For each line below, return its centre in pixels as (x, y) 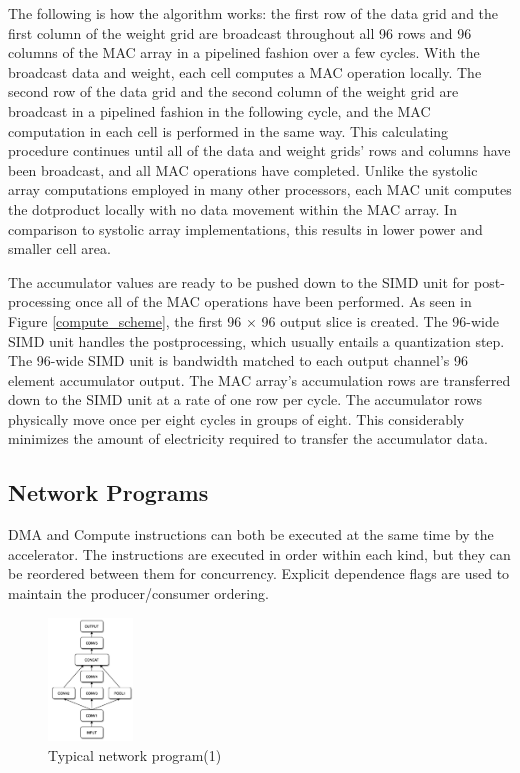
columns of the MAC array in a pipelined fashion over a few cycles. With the (244, 52)
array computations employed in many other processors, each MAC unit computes (260, 189)
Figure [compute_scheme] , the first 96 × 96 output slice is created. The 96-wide (253, 320)
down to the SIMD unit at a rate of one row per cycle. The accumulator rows (245, 399)
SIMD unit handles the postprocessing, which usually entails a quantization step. (256, 340)
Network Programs (108, 492)
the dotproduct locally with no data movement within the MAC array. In (232, 208)
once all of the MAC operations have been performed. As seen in (273, 301)
